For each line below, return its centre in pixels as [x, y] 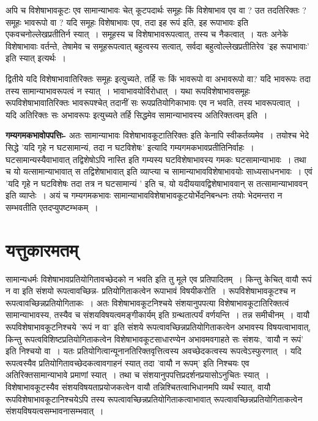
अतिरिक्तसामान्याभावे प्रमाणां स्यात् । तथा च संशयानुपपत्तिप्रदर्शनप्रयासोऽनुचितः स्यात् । [138, 375]
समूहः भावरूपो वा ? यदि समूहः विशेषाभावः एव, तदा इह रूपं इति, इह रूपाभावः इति [127, 22]
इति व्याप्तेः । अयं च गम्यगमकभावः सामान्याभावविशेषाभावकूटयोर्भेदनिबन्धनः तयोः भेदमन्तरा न [144, 195]
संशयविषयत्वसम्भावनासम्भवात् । [55, 411]
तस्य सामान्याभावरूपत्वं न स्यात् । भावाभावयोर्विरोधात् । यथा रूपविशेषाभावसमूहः [128, 90]
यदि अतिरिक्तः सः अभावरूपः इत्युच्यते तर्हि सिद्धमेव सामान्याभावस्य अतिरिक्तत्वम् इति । [137, 114]
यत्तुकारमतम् [42, 249]
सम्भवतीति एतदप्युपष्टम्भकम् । [52, 207]
